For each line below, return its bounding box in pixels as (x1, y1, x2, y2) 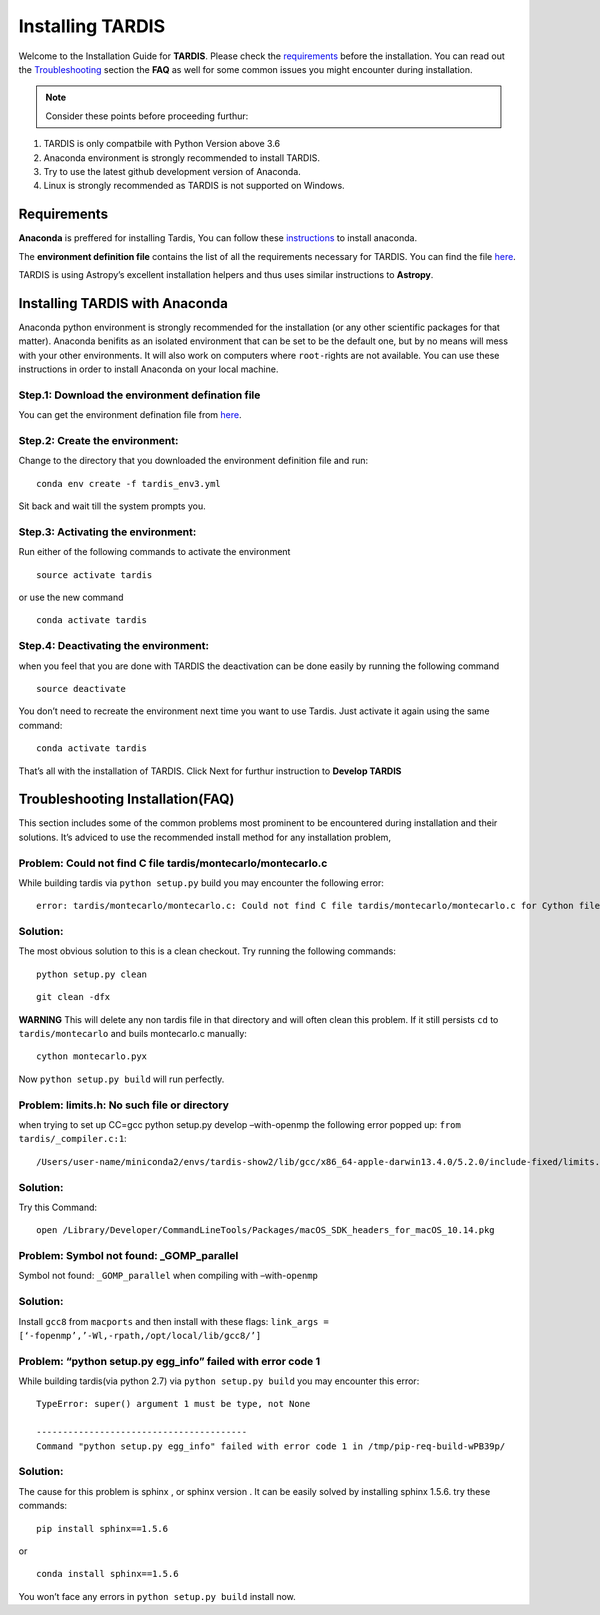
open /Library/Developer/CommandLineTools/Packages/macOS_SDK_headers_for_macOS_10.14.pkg (36, 1225, 495, 1236)
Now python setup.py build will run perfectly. (18, 1073, 225, 1085)
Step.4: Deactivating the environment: (18, 639, 210, 653)
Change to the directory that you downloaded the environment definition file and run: (18, 455, 369, 467)
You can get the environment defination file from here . (18, 409, 242, 421)
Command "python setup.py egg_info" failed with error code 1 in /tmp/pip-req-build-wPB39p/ (36, 1440, 506, 1452)
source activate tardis (36, 569, 153, 580)
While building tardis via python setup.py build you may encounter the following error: (18, 876, 384, 889)
